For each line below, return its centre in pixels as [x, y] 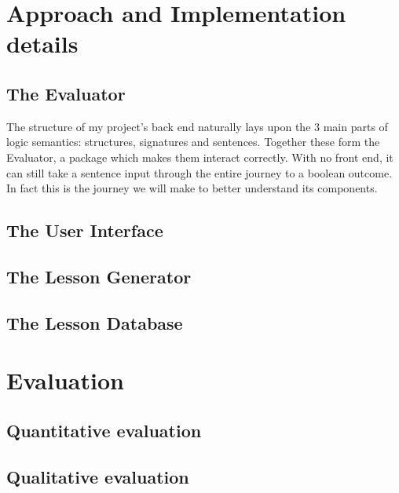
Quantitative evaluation [104, 430]
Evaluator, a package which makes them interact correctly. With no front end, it [200, 157]
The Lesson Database [95, 322]
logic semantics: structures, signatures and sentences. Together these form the [193, 142]
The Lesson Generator [99, 276]
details [42, 44]
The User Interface [85, 230]
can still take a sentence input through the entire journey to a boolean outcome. [199, 172]
